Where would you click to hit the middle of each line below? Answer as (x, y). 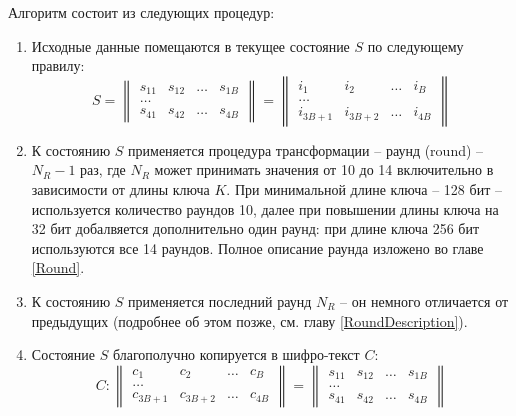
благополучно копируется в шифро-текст (236, 354)
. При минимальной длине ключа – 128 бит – (364, 188)
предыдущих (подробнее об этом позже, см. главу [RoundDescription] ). (249, 320)
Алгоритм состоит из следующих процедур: (141, 12)
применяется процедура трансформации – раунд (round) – (306, 149)
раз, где (103, 169)
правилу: (58, 65)
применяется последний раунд (220, 300)
